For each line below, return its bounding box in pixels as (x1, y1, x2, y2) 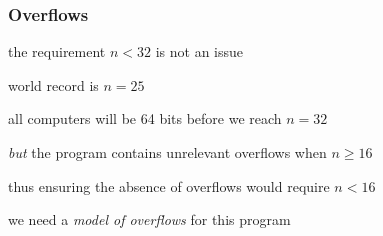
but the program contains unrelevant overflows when (8, 142, 327, 162)
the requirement (8, 41, 106, 62)
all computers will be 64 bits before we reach (8, 108, 282, 129)
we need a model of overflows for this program (8, 209, 291, 230)
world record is (8, 74, 99, 95)
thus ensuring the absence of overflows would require (8, 175, 330, 196)
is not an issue (155, 41, 244, 62)
